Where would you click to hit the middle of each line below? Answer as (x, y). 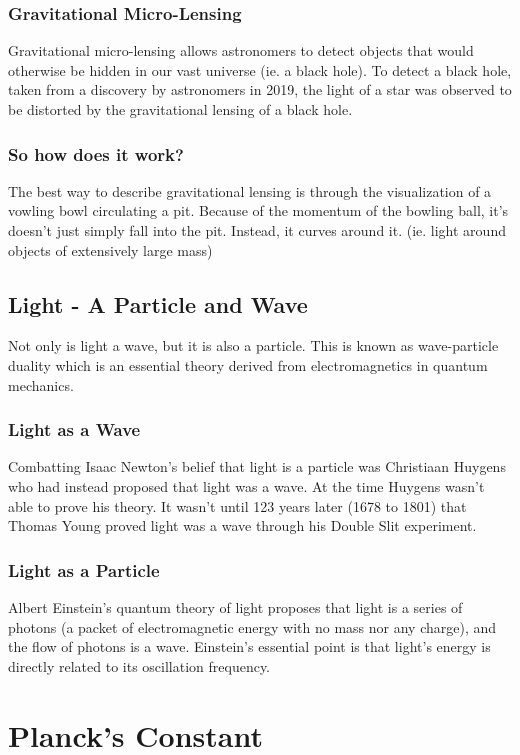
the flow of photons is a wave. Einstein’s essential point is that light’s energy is (249, 646)
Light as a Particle (84, 569)
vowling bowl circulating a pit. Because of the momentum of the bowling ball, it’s (258, 210)
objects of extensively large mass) (110, 249)
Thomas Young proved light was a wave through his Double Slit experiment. (242, 525)
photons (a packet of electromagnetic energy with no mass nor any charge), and (252, 626)
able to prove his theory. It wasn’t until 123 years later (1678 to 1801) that (237, 505)
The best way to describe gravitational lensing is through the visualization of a (250, 190)
